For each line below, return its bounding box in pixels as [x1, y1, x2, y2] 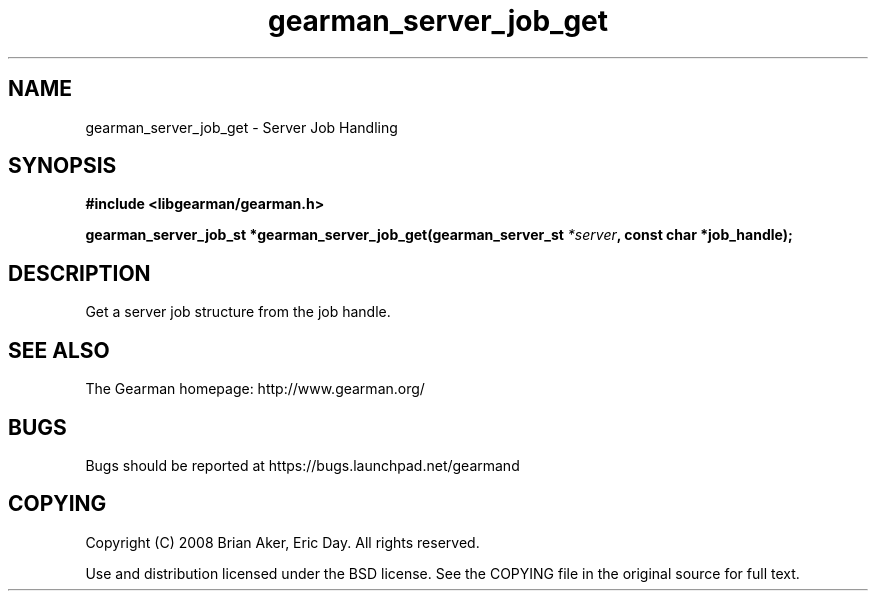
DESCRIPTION [8, 260, 151, 286]
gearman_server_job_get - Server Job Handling [85, 118, 398, 136]
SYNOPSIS [8, 153, 117, 179]
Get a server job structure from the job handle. [85, 303, 391, 321]
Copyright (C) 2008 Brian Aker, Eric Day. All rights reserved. [85, 533, 480, 551]
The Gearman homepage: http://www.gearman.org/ [85, 380, 425, 398]
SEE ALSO [8, 337, 110, 363]
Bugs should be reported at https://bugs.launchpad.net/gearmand [85, 456, 520, 474]
